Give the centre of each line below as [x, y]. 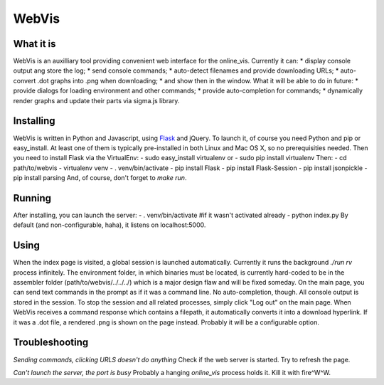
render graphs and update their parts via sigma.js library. [96, 100]
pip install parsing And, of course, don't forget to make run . [100, 178]
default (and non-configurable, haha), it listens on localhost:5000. [110, 225]
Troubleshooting [51, 343]
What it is [34, 44]
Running [32, 198]
